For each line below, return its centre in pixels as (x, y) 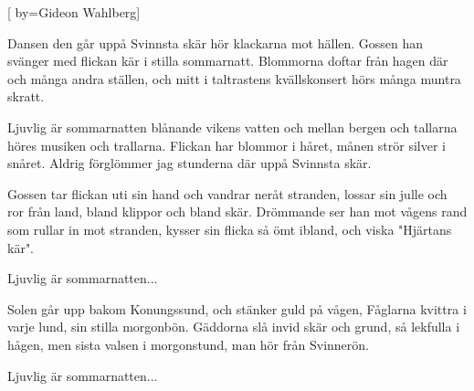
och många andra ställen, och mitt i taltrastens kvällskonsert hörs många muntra (234, 78)
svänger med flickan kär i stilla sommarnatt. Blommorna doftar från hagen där (228, 61)
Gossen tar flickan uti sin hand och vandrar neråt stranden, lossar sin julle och (227, 193)
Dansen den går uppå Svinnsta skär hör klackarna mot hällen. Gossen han (216, 42)
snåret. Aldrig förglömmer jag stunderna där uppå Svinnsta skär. (190, 163)
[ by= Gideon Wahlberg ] (74, 12)
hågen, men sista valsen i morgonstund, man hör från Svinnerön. (189, 344)
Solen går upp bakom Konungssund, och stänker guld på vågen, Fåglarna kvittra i (237, 308)
